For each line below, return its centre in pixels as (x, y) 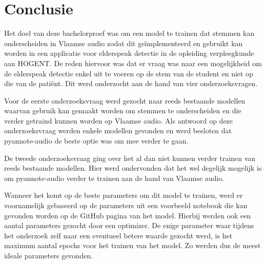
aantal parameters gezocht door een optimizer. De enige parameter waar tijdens (129, 225)
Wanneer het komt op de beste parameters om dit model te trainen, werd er (124, 195)
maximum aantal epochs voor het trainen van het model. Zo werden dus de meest (132, 245)
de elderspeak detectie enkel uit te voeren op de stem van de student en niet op (129, 73)
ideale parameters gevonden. (48, 255)
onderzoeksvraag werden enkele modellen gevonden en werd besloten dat (118, 130)
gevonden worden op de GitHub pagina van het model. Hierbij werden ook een (128, 215)
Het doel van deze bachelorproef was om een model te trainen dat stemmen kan (129, 33)
